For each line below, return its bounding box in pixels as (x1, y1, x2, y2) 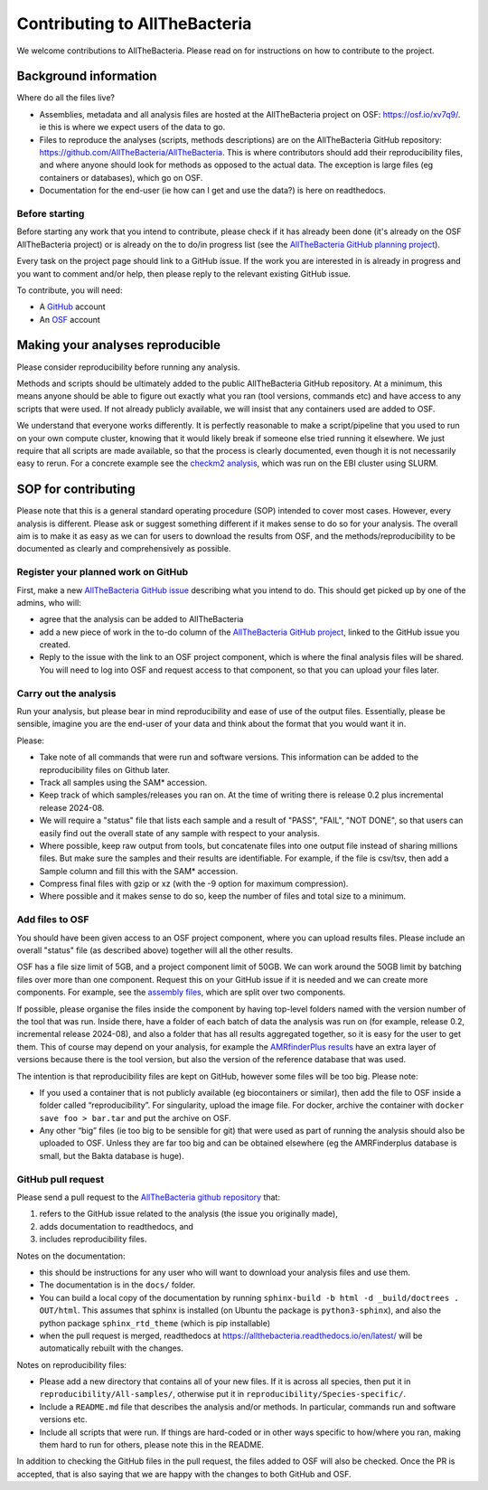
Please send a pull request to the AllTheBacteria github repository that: (16, 1192, 280, 1202)
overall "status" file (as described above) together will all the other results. (16, 945, 294, 956)
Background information (16, 69, 157, 84)
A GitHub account (39, 301, 106, 312)
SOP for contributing (16, 482, 136, 497)
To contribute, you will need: (16, 285, 123, 296)
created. (39, 639, 71, 650)
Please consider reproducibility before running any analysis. (16, 362, 240, 372)
